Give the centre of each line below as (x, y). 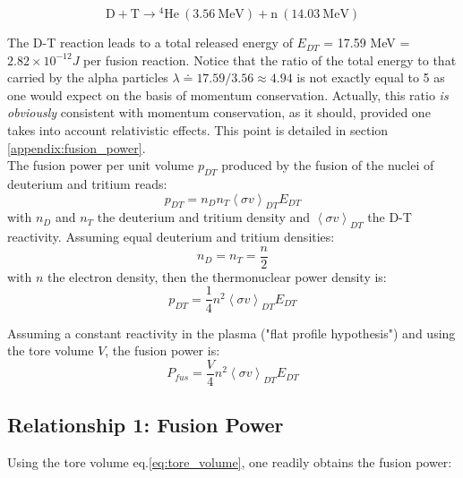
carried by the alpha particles (88, 77)
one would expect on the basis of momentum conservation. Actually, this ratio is (228, 94)
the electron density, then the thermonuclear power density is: (217, 276)
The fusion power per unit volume (101, 165)
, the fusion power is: (163, 350)
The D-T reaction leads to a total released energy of (150, 43)
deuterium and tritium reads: (87, 184)
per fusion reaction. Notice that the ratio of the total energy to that (270, 60)
